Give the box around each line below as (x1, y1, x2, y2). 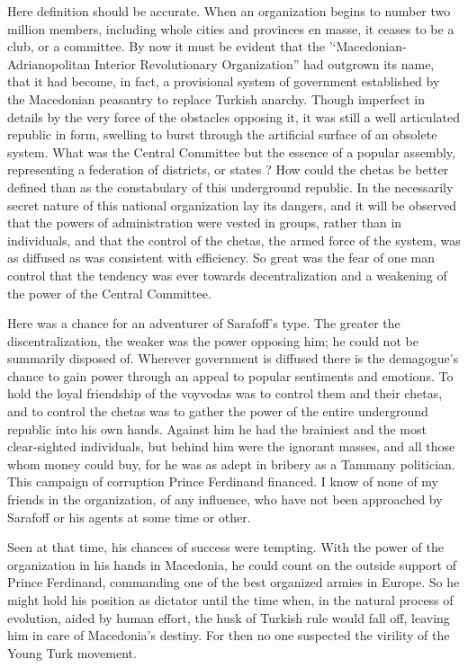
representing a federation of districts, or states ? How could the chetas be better (7, 160, 449, 179)
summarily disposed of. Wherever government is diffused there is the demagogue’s (7, 349, 459, 368)
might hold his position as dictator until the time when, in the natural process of (7, 591, 454, 609)
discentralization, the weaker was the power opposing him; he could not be (7, 331, 418, 350)
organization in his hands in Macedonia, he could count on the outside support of (7, 555, 456, 574)
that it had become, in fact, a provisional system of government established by (7, 72, 440, 91)
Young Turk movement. (7, 643, 137, 662)
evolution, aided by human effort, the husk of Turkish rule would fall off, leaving (7, 608, 450, 627)
